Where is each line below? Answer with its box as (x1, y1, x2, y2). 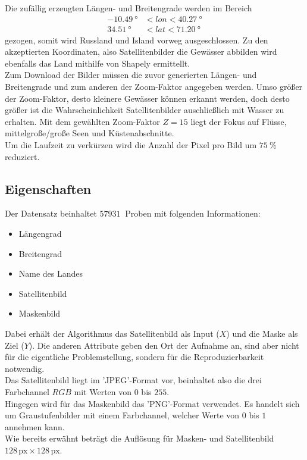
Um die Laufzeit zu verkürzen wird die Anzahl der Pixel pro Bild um (5, 139, 257, 151)
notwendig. (5, 362, 45, 374)
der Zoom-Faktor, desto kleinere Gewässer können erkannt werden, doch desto (5, 92, 290, 104)
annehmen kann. (5, 420, 65, 433)
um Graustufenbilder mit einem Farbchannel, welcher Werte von (5, 409, 240, 421)
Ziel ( (5, 339, 24, 351)
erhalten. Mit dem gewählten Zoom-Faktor (5, 115, 160, 127)
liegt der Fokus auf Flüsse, (190, 115, 287, 127)
